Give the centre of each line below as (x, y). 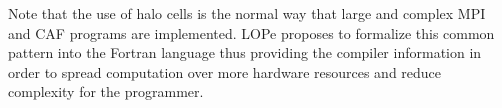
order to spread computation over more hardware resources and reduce (225, 71)
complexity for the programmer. (106, 91)
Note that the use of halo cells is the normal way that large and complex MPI (247, 13)
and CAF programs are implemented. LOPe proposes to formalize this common (251, 32)
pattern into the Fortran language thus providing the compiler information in (245, 52)
